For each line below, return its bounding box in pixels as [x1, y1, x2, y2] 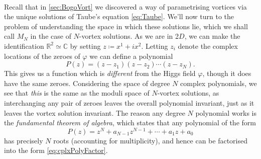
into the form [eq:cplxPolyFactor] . [4, 145, 108, 155]
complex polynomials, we [180, 77, 257, 88]
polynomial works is [195, 107, 256, 118]
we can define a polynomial [89, 50, 173, 61]
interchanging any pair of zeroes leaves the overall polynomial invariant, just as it [4, 97, 254, 108]
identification [4, 40, 44, 51]
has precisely [4, 135, 43, 145]
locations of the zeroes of [4, 50, 80, 61]
